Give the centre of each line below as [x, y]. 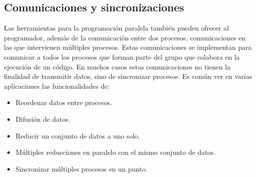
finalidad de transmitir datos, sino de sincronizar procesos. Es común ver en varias [128, 76]
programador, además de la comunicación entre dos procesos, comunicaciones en [125, 37]
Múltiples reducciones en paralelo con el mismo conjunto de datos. [115, 152]
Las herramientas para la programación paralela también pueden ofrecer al [116, 28]
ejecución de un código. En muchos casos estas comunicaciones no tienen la [117, 66]
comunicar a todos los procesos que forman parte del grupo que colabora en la [122, 56]
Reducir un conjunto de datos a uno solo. [78, 135]
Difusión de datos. [43, 119]
